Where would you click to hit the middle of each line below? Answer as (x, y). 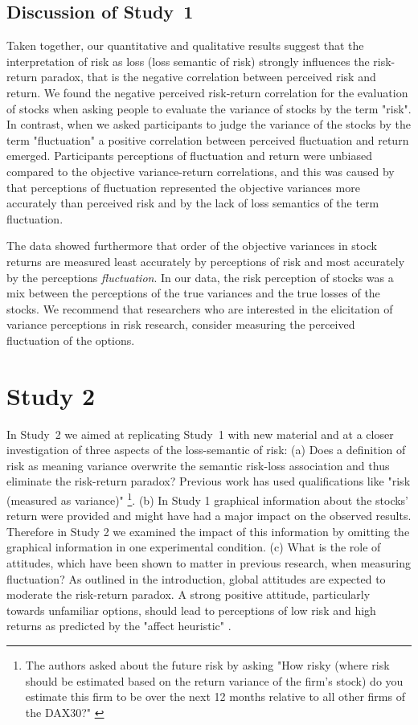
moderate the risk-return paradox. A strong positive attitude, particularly (189, 594)
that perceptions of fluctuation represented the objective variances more (183, 187)
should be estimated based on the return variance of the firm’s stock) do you (214, 680)
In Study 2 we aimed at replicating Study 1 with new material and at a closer (200, 434)
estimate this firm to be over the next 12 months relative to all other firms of (215, 696)
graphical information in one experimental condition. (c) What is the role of (194, 547)
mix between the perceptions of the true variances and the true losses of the (193, 293)
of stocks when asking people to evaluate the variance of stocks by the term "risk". (209, 108)
